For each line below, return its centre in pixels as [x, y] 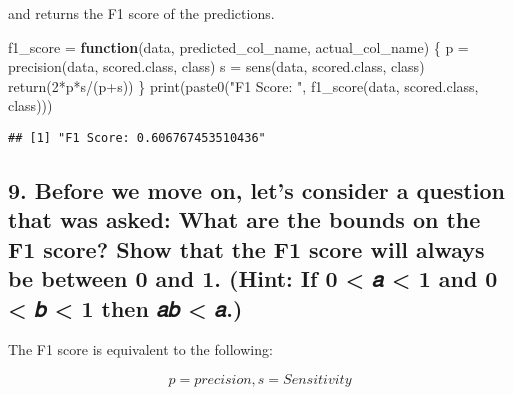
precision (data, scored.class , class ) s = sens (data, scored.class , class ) [216, 66]
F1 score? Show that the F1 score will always [246, 248]
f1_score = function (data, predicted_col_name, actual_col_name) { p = [238, 46]
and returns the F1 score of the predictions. [141, 13]
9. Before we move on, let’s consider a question [256, 190]
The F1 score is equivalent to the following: [140, 349]
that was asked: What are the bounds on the [244, 219]
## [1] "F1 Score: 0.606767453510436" [137, 137]
